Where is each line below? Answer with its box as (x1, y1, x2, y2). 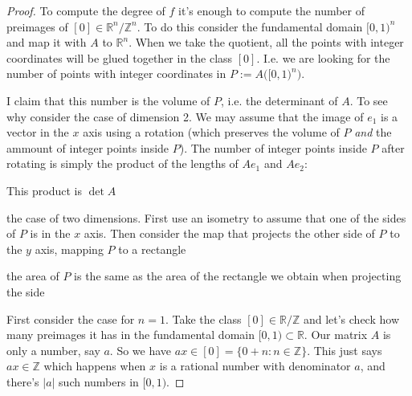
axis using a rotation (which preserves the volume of (83, 124, 340, 141)
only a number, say (6, 341, 100, 358)
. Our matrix (304, 326, 368, 343)
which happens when (43, 357, 146, 374)
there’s (6, 373, 39, 390)
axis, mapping (35, 240, 104, 257)
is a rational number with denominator (159, 357, 351, 374)
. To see (349, 92, 388, 108)
